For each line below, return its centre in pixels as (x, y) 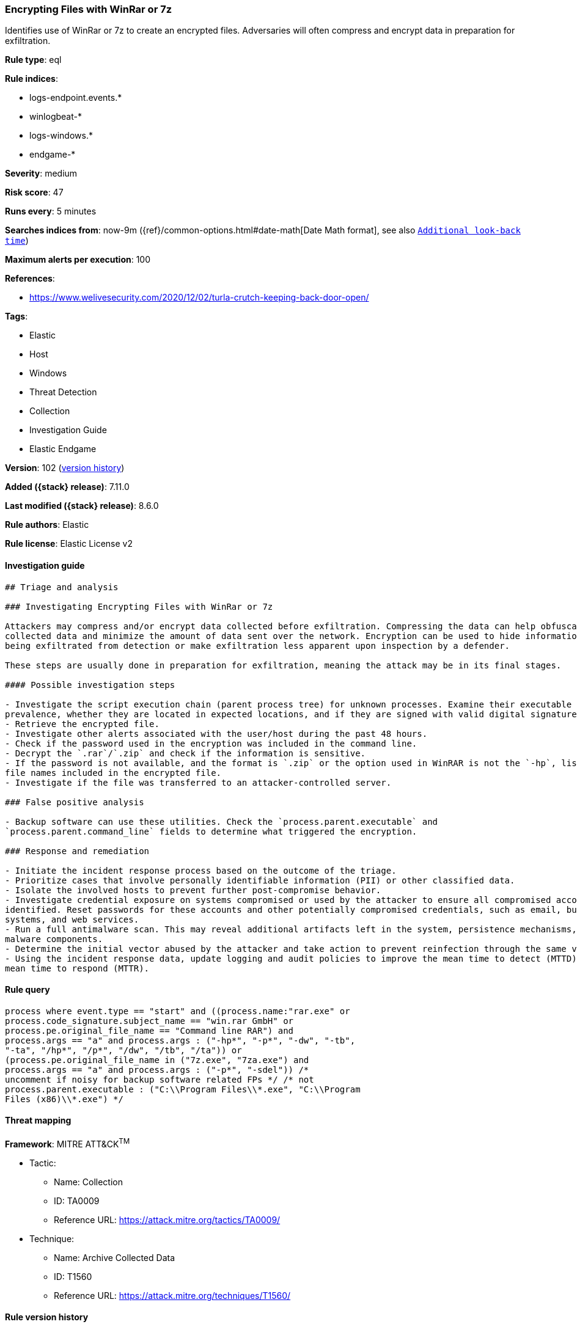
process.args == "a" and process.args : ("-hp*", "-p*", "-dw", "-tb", (180, 1040)
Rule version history (47, 1317)
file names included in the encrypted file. (113, 773)
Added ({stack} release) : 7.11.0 (67, 487)
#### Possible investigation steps (90, 685)
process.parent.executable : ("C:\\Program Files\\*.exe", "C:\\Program (183, 1089)
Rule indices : (31, 79)
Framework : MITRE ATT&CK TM (68, 1143)
